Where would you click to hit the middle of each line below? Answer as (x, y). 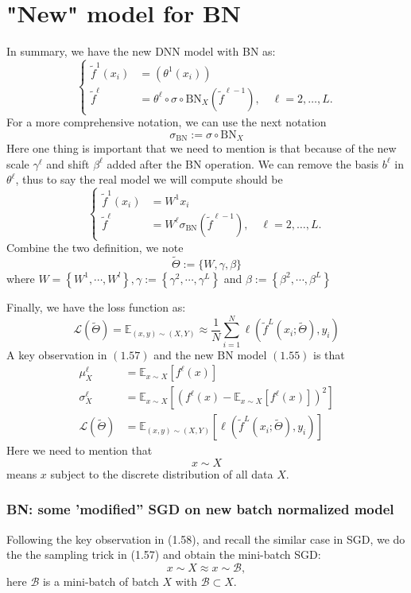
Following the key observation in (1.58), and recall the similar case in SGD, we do (206, 539)
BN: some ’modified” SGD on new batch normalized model (200, 509)
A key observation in (57, 354)
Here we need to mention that (79, 450)
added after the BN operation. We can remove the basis (243, 163)
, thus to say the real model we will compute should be (149, 179)
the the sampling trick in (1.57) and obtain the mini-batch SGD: (164, 554)
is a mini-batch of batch (101, 581)
